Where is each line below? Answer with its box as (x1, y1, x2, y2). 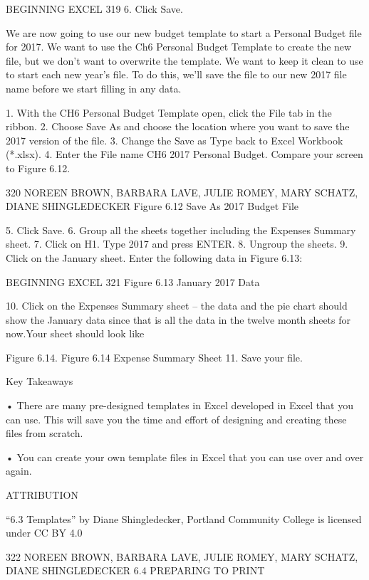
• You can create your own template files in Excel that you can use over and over (6, 449, 364, 464)
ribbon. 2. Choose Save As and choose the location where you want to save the (6, 119, 350, 134)
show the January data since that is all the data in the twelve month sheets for (6, 312, 351, 327)
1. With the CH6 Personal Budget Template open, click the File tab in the (6, 105, 332, 120)
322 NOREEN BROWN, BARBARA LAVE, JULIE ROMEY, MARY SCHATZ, (6, 549, 358, 564)
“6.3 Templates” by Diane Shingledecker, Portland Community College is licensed (6, 511, 362, 526)
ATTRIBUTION (6, 487, 78, 502)
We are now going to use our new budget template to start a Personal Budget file (6, 25, 362, 40)
